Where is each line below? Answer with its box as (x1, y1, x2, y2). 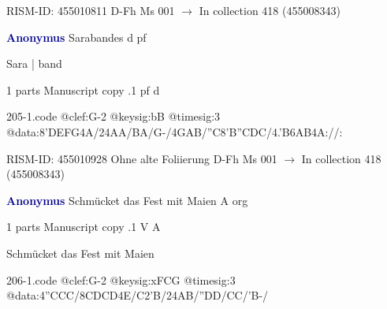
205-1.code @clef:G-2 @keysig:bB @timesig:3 (6, 108, 221, 125)
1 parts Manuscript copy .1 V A (6, 218, 161, 235)
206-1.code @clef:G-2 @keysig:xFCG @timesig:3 (6, 271, 236, 288)
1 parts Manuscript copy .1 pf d (6, 81, 160, 98)
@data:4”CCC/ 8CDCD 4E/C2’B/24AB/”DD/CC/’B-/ (6, 287, 269, 303)
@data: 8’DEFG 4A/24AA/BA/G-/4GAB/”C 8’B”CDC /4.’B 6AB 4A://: (6, 123, 343, 140)
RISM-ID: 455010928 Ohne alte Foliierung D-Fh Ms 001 (6, 150, 277, 166)
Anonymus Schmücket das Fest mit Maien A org (6, 192, 248, 208)
